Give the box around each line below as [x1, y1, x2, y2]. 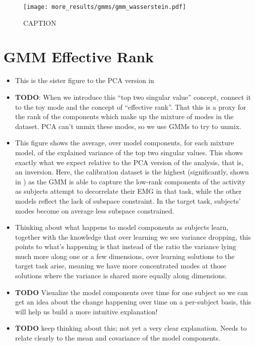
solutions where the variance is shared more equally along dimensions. [15, 270, 227, 281]
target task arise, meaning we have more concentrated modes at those [15, 260, 226, 271]
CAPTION [23, 17, 56, 28]
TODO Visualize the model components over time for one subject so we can [15, 287, 248, 297]
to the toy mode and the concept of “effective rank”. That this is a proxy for [15, 101, 247, 112]
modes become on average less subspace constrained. [15, 205, 174, 216]
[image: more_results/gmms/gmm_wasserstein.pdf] [23, 3, 186, 10]
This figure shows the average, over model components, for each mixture [15, 137, 234, 148]
